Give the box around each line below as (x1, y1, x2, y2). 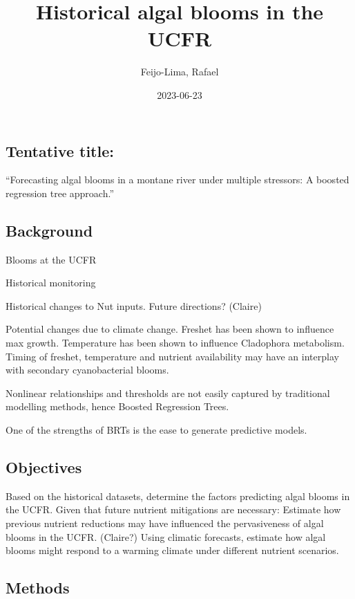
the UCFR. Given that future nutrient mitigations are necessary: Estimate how (6, 502, 341, 517)
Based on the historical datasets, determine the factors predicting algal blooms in (6, 488, 350, 503)
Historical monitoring (6, 275, 96, 290)
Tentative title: (6, 140, 114, 161)
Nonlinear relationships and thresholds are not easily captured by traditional (6, 385, 330, 400)
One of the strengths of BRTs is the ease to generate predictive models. (6, 423, 307, 437)
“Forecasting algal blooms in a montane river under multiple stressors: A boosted (6, 172, 349, 187)
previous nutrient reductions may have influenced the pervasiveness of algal (6, 516, 324, 531)
